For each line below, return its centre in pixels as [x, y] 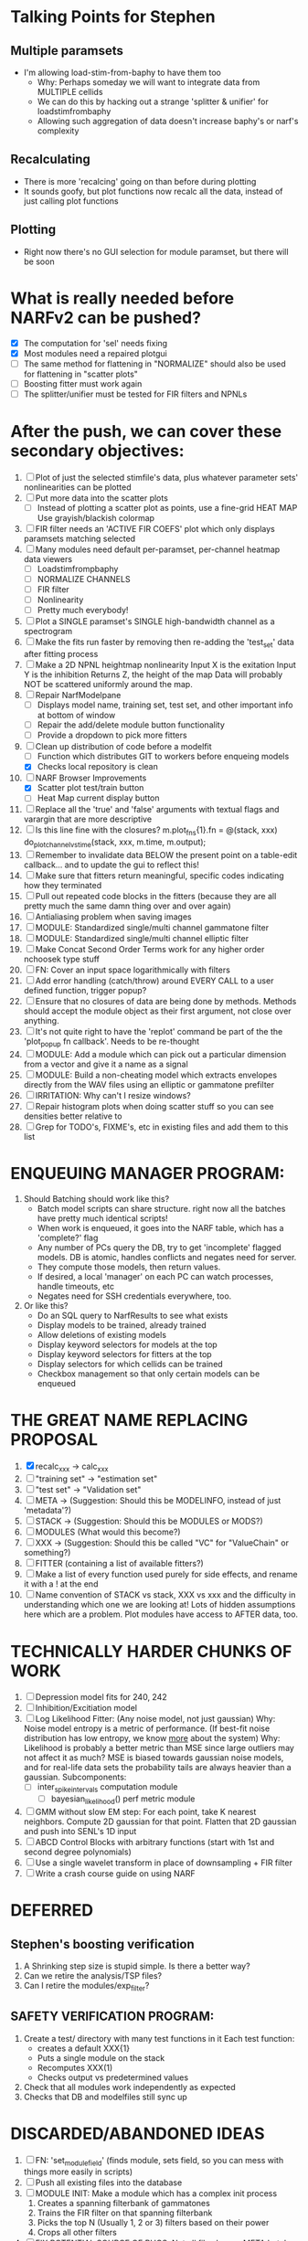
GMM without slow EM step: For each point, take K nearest [146, 1812]
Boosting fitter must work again [83, 383]
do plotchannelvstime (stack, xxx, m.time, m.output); [115, 843]
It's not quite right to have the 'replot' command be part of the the [159, 1032]
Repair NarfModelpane [78, 695]
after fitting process [61, 653]
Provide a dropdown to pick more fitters [112, 735]
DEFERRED [52, 1911]
